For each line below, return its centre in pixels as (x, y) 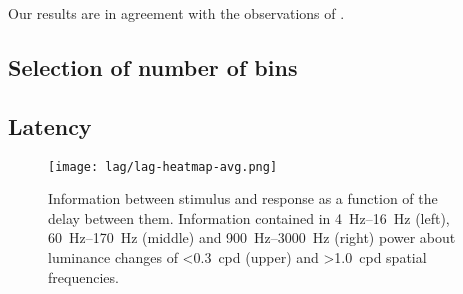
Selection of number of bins (153, 66)
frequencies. (83, 276)
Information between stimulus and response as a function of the (243, 198)
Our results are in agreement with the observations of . (176, 13)
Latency (50, 125)
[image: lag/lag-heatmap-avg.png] (163, 166)
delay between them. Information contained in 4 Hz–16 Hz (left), (249, 217)
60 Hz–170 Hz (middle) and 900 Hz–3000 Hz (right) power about (252, 237)
